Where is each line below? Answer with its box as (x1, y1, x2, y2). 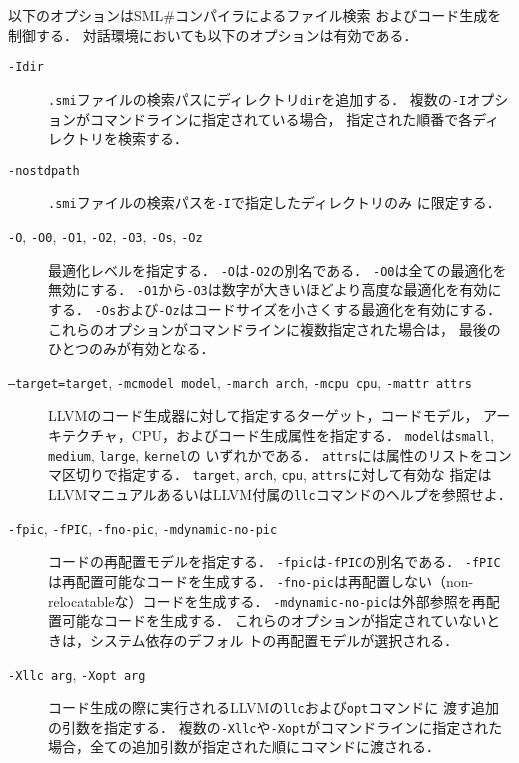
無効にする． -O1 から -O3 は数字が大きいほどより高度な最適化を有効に (48, 279, 502, 300)
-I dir (8, 60, 44, 75)
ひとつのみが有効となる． (48, 338, 215, 359)
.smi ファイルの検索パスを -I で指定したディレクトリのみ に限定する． (48, 192, 501, 213)
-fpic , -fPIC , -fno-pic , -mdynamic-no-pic (8, 517, 278, 538)
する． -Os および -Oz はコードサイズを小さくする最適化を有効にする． (48, 298, 502, 319)
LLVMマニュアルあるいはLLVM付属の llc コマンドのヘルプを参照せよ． (48, 484, 512, 505)
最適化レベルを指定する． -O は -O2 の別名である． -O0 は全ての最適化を (48, 259, 507, 280)
